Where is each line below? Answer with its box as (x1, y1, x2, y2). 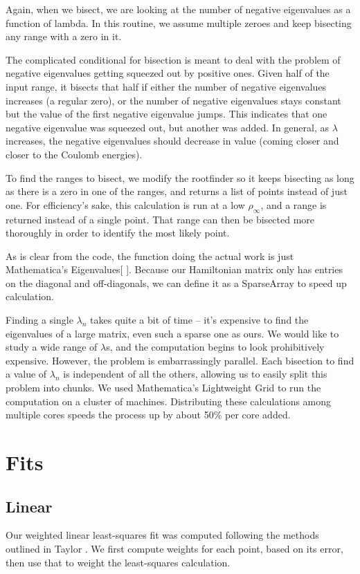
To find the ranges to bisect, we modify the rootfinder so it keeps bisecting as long (6, 170, 354, 185)
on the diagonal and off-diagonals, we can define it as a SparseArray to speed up (6, 275, 347, 290)
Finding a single (6, 313, 73, 327)
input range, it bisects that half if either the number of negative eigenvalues (6, 79, 327, 93)
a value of (6, 367, 47, 381)
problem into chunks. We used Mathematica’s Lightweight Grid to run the (6, 380, 321, 395)
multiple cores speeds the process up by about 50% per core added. (6, 407, 291, 422)
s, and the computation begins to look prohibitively (106, 340, 325, 354)
